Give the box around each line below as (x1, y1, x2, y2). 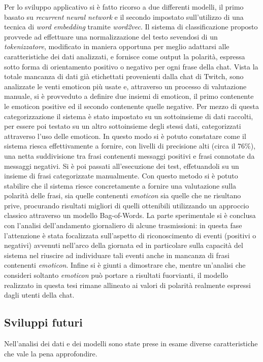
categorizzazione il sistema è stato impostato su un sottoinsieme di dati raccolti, (4, 111, 253, 121)
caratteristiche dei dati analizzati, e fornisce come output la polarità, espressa (4, 51, 245, 61)
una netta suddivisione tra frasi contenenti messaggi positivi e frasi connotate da (4, 150, 255, 161)
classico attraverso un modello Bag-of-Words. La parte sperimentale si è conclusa (4, 210, 256, 221)
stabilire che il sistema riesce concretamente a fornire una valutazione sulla (4, 180, 237, 191)
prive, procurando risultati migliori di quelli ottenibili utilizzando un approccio (4, 200, 249, 210)
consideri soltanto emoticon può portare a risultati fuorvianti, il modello (4, 270, 228, 280)
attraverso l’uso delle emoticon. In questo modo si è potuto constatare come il (4, 130, 246, 141)
